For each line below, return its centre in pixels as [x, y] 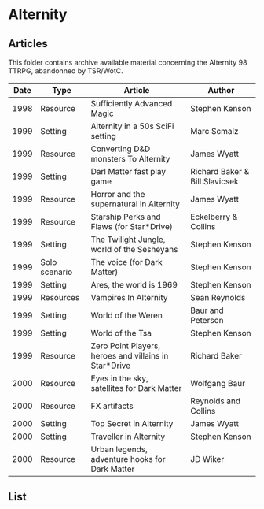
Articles [28, 44]
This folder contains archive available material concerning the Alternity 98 [128, 62]
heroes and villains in [130, 356]
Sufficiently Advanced [132, 104]
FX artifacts [112, 406]
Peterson [207, 320]
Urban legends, [119, 449]
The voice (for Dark [126, 262]
